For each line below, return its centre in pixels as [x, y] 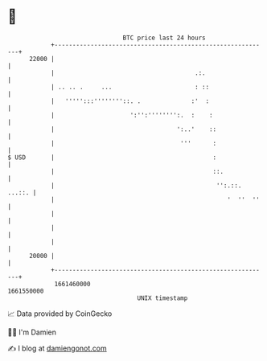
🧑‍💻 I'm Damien [32, 332]
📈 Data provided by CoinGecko [60, 314]
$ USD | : [112, 157]
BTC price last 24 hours [164, 38]
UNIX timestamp [162, 298]
